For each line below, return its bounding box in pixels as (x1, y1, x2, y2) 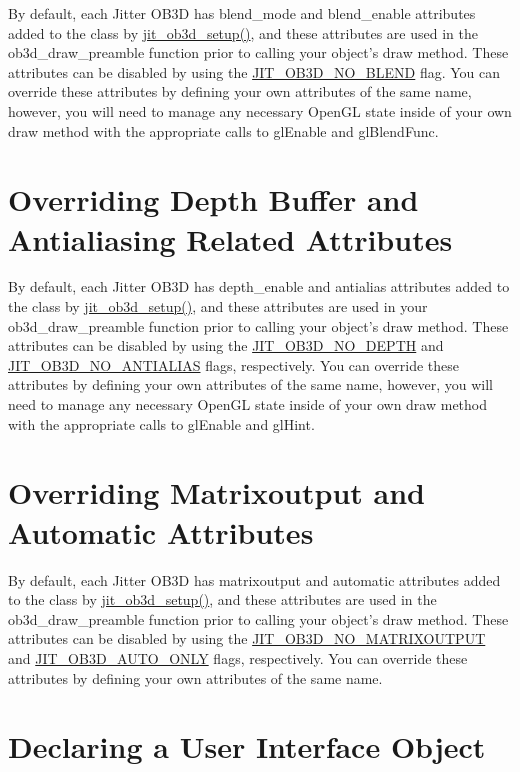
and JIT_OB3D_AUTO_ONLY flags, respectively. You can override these (8, 647, 468, 668)
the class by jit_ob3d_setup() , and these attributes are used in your (8, 296, 428, 317)
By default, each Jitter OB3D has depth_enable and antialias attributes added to (8, 276, 510, 297)
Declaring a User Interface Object (8, 726, 486, 767)
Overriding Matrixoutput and (8, 472, 425, 513)
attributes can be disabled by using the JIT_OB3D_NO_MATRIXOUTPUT (8, 628, 486, 649)
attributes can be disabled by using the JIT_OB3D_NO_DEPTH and (8, 335, 444, 356)
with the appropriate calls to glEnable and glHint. (8, 413, 315, 434)
